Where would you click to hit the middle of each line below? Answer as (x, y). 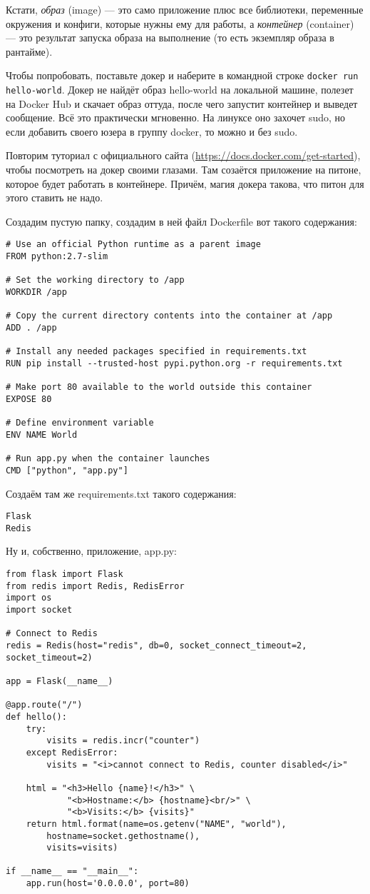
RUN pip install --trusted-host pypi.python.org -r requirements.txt (174, 363)
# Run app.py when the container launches (108, 459)
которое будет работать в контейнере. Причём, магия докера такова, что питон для (185, 183)
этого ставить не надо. (55, 197)
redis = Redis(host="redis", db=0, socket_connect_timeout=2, (156, 646)
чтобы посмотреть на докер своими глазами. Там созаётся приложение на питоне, (184, 170)
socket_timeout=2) (49, 657)
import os (29, 598)
